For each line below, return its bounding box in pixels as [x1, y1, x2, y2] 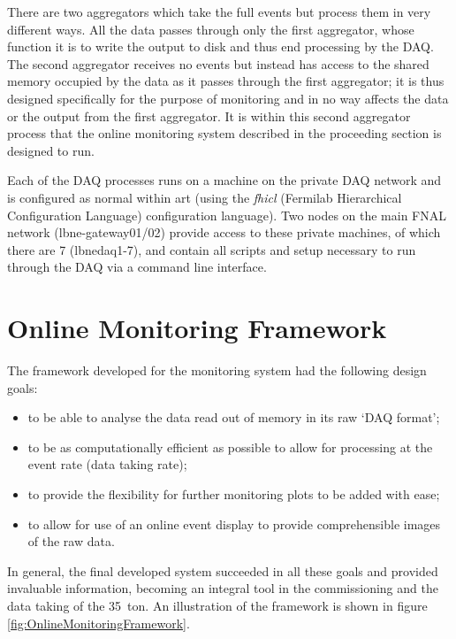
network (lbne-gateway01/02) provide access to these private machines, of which [7, 223, 441, 242]
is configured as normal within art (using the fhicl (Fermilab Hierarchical [7, 188, 402, 206]
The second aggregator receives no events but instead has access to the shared [7, 54, 429, 73]
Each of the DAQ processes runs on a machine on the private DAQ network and [7, 171, 442, 189]
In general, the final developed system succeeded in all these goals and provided [7, 561, 438, 580]
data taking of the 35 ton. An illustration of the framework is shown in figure [7, 596, 428, 614]
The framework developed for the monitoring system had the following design [7, 361, 427, 380]
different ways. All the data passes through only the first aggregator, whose [7, 19, 414, 38]
